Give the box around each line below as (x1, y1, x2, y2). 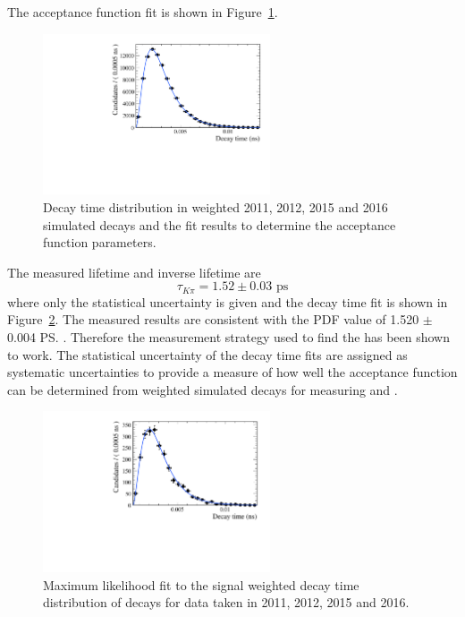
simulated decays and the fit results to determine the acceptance (43, 215, 396, 234)
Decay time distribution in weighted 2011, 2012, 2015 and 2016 (43, 197, 388, 216)
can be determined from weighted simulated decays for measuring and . (7, 380, 398, 398)
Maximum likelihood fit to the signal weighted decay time (43, 575, 359, 594)
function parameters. (43, 233, 156, 252)
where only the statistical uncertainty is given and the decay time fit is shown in (7, 292, 448, 311)
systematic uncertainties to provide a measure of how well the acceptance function (7, 363, 458, 381)
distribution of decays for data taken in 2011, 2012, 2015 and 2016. (43, 593, 410, 612)
